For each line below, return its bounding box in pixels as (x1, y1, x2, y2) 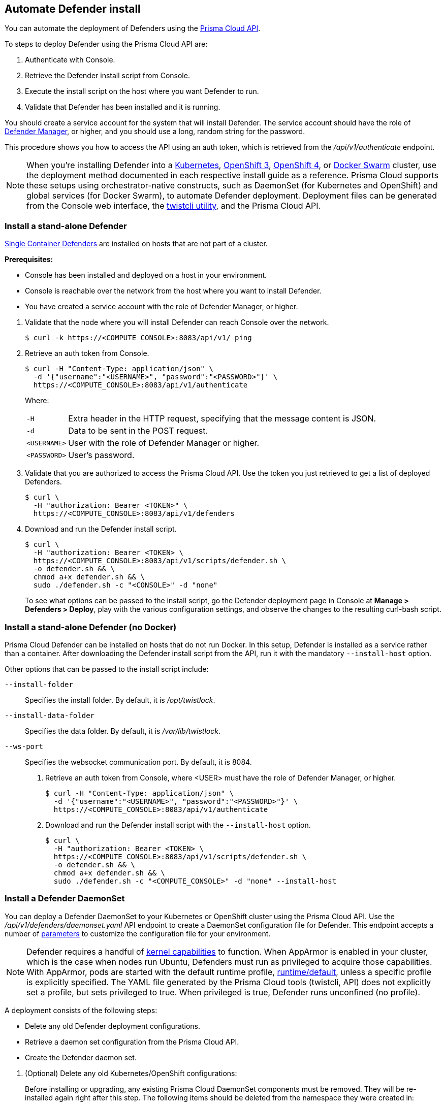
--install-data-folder (5, 711, 95, 720)
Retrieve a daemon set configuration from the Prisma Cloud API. (25, 1037, 239, 1046)
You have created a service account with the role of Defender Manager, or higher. (25, 302, 298, 311)
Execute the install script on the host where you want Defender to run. (25, 87, 259, 96)
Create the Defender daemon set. (25, 1053, 137, 1062)
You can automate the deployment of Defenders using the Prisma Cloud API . (5, 24, 261, 33)
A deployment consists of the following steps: (5, 1005, 157, 1015)
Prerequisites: (5, 255, 53, 264)
